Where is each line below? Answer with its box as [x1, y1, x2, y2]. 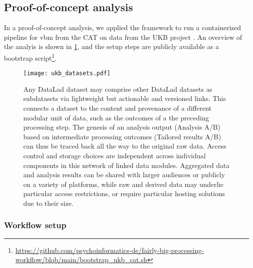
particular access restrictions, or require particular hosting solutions [23, 188, 225, 199]
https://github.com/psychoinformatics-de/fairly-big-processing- [15, 245, 204, 255]
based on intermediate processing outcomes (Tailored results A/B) [23, 131, 221, 141]
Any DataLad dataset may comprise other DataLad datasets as [23, 84, 213, 94]
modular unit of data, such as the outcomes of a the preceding [23, 112, 209, 122]
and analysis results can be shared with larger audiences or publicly [23, 169, 225, 180]
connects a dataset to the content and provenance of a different [23, 103, 212, 113]
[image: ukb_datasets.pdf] [23, 70, 110, 77]
